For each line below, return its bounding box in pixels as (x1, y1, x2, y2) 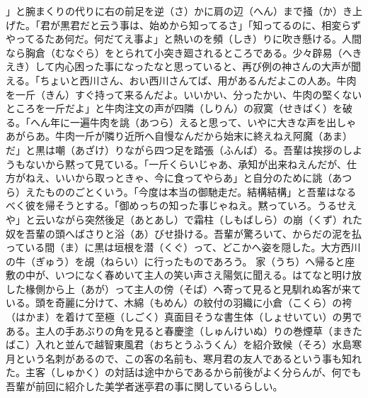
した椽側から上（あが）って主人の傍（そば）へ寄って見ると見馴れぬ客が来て (6, 281, 362, 296)
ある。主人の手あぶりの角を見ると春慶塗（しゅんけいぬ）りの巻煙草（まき (6, 323, 352, 338)
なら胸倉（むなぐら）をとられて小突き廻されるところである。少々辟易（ (6, 45, 343, 60)
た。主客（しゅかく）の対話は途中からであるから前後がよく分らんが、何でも (6, 365, 362, 380)
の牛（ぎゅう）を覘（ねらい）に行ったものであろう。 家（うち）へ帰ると (6, 253, 345, 268)
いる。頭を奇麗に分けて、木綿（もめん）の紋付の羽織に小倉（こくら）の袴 (6, 295, 352, 310)
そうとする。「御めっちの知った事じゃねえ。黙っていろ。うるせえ (54, 198, 357, 213)
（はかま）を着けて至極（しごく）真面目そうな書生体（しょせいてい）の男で (6, 309, 362, 324)
